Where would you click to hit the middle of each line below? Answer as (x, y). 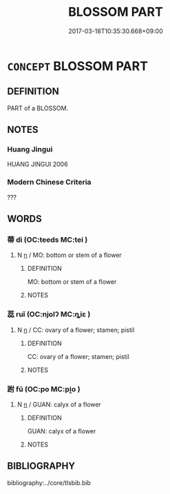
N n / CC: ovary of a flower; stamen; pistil (76, 330)
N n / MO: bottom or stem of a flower (69, 255)
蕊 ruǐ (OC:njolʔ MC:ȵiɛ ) (49, 314)
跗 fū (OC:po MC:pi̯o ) (44, 389)
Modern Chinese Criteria (49, 182)
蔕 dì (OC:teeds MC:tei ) (47, 240)
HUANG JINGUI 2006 (38, 164)
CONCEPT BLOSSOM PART (77, 66)
